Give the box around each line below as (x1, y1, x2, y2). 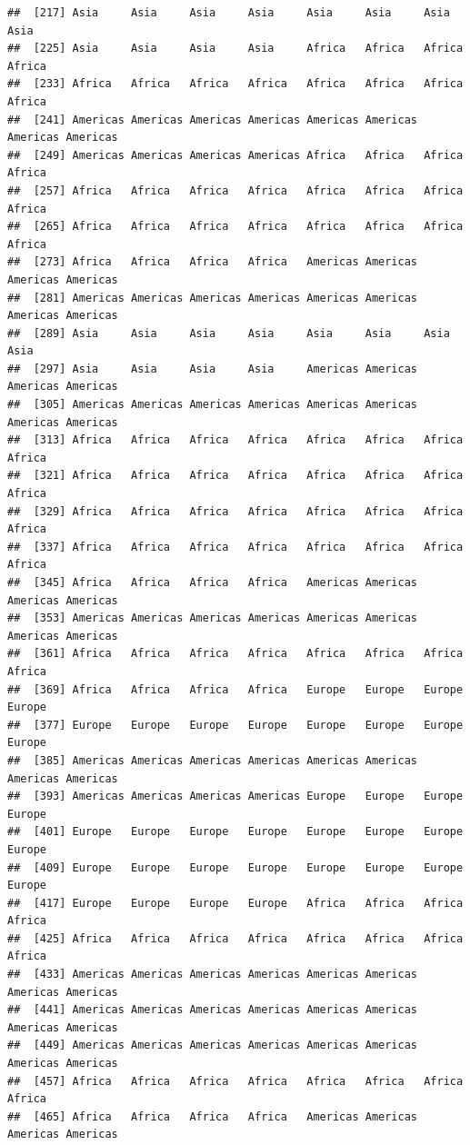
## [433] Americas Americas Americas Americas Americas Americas (7, 968, 418, 981)
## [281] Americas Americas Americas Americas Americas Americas (7, 291, 418, 304)
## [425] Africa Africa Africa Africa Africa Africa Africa (7, 931, 464, 945)
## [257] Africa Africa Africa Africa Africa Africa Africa (7, 184, 464, 197)
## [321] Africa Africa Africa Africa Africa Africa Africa (7, 469, 464, 483)
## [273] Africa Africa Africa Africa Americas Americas (7, 255, 418, 269)
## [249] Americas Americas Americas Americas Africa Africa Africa (7, 148, 464, 162)
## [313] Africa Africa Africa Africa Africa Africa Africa (7, 433, 464, 447)
